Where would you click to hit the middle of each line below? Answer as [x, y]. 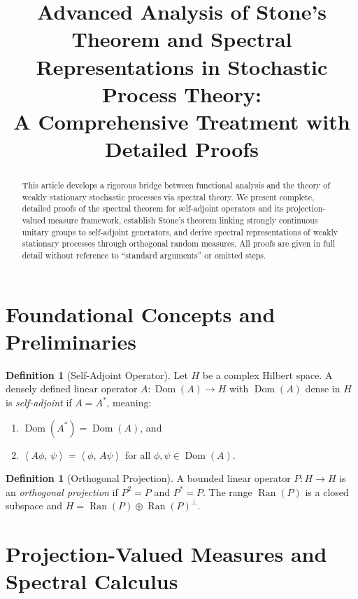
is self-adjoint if [39, 402]
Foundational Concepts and [141, 314]
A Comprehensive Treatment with [182, 121]
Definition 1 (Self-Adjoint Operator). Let [97, 374]
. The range [228, 491]
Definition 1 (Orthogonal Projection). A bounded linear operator [148, 478]
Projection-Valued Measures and [166, 554]
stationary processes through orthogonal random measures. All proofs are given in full [179, 243]
